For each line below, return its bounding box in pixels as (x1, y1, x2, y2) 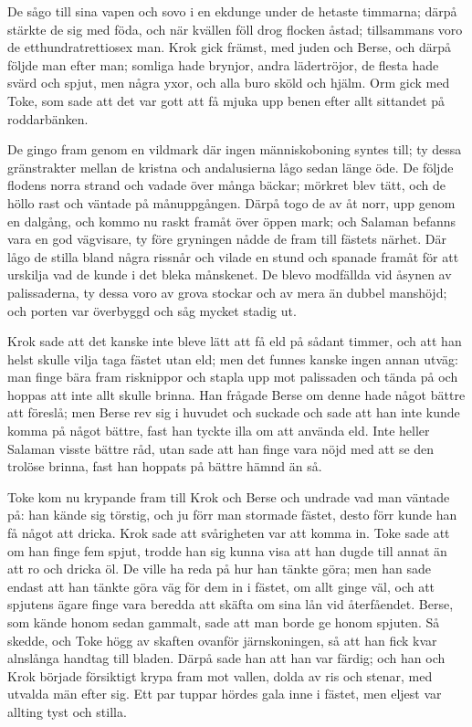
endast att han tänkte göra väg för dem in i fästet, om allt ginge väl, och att (7, 576, 435, 595)
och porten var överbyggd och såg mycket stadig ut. (7, 300, 297, 320)
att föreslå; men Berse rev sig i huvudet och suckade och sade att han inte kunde (7, 403, 460, 422)
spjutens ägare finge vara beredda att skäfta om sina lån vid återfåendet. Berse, (7, 595, 454, 614)
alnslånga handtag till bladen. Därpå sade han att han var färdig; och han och (7, 648, 446, 668)
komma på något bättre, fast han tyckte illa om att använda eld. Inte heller (7, 421, 430, 440)
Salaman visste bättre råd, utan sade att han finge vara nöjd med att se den (7, 438, 435, 458)
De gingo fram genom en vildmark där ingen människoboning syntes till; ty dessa (7, 140, 462, 159)
